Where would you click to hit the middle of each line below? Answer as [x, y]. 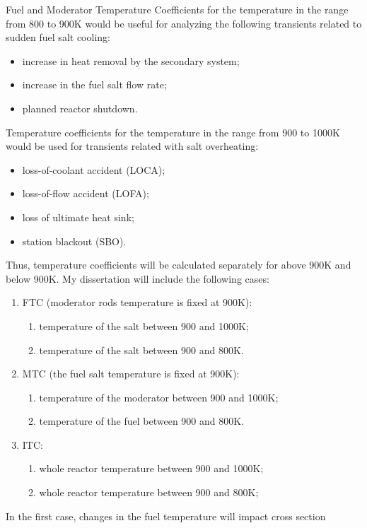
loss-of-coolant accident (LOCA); [94, 169]
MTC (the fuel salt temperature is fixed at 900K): [131, 374]
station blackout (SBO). [74, 241]
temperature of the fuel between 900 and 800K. [142, 421]
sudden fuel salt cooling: [58, 37]
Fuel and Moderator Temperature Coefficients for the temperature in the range [177, 9]
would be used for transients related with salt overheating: [132, 146]
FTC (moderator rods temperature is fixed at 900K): [137, 302]
